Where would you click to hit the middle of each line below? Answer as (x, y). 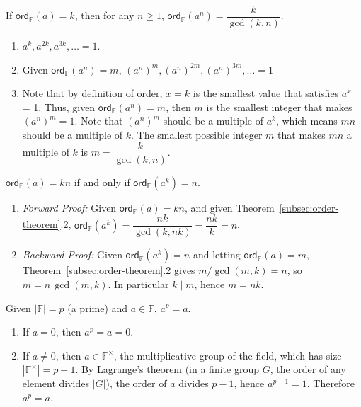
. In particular (138, 283)
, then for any (104, 15)
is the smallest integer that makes (279, 107)
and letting (217, 254)
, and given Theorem (229, 207)
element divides (56, 383)
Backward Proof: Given (72, 254)
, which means (306, 121)
